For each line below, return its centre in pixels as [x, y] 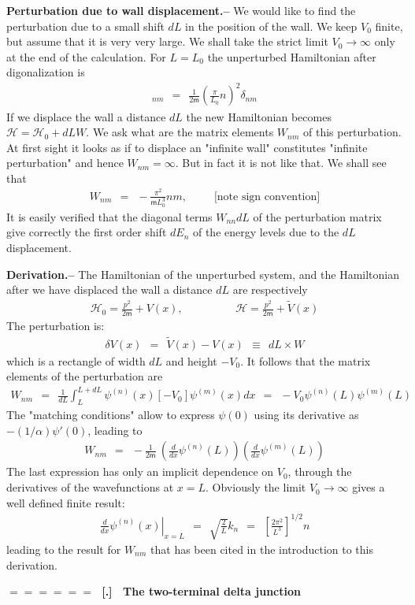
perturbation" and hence [65, 163]
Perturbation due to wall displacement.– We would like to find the [181, 10]
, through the [320, 471]
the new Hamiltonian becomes [259, 116]
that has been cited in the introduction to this [262, 549]
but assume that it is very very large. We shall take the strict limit [167, 41]
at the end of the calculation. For [86, 56]
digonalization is [46, 72]
